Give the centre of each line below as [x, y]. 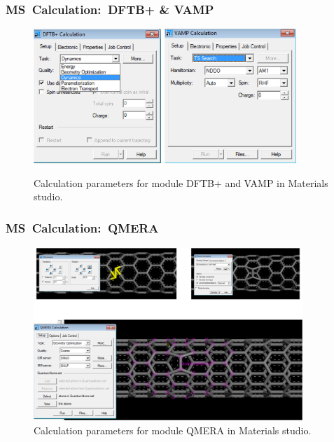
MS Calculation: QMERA [82, 227]
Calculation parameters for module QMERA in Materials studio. [173, 430]
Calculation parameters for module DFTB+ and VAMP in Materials [181, 182]
